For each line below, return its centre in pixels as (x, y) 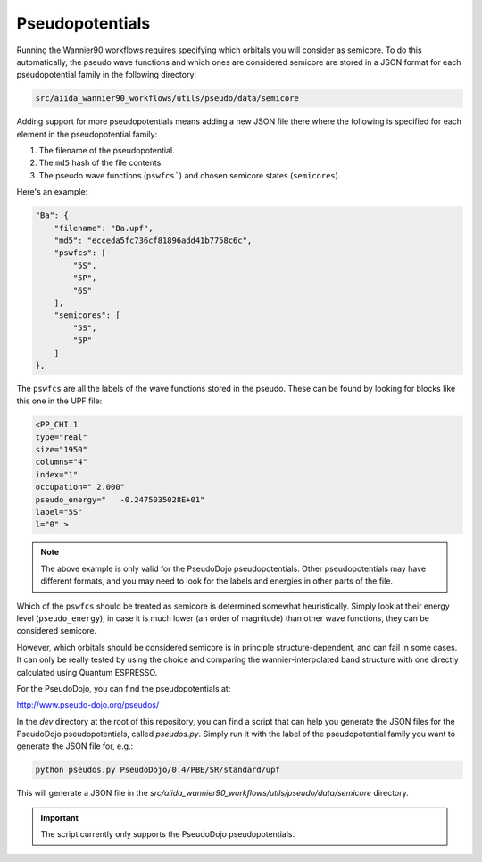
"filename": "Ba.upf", (104, 228)
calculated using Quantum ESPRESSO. (87, 672)
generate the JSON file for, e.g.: (75, 746)
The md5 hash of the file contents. (101, 163)
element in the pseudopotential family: (87, 134)
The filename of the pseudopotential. (107, 151)
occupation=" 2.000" (80, 487)
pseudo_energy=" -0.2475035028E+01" (120, 499)
